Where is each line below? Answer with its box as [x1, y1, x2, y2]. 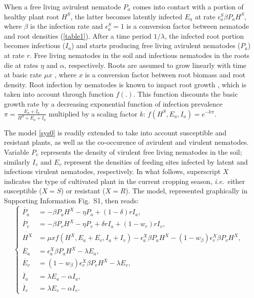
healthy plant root [4, 11, 59, 21]
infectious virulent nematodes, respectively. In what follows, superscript [4, 166, 221, 177]
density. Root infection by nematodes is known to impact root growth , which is [4, 79, 247, 89]
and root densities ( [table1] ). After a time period [4, 30, 152, 41]
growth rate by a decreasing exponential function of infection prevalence [4, 98, 223, 109]
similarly [4, 156, 30, 167]
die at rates [4, 60, 39, 70]
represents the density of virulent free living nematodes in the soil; [41, 147, 242, 157]
